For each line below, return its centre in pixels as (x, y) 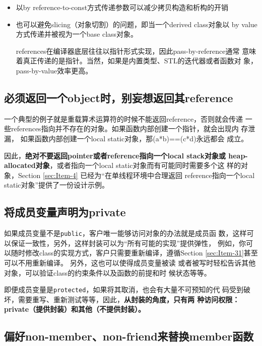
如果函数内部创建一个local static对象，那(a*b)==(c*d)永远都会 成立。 (134, 138)
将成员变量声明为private (65, 212)
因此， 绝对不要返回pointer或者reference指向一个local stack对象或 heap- (126, 155)
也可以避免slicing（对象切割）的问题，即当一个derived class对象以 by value (137, 24)
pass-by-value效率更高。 (54, 70)
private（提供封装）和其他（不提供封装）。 (75, 309)
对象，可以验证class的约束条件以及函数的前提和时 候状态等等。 (108, 272)
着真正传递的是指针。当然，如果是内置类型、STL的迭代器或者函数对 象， (137, 61)
